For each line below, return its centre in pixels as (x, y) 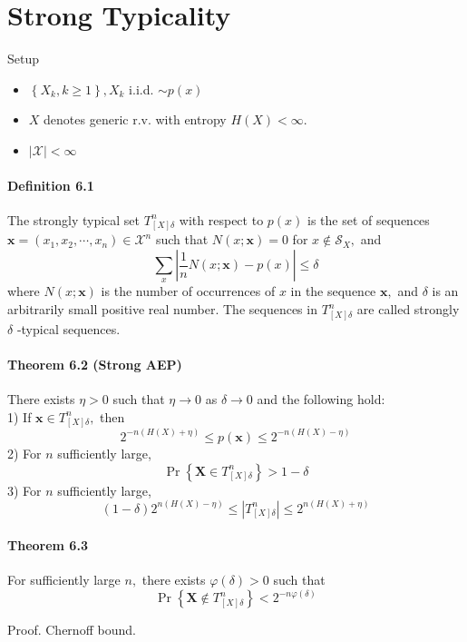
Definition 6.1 (51, 185)
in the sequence (333, 291)
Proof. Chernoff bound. (72, 630)
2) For (24, 453)
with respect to (221, 219)
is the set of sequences (369, 219)
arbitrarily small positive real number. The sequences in (162, 309)
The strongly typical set (74, 219)
